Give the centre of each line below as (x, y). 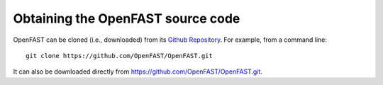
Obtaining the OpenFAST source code (127, 18)
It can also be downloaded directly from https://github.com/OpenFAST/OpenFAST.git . (138, 72)
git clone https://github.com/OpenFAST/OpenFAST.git (119, 56)
